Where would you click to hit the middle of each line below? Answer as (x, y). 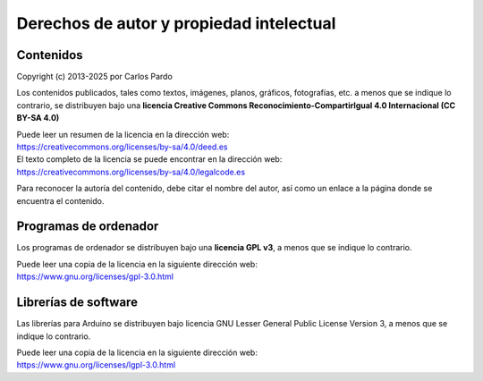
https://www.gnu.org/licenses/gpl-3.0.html (95, 276)
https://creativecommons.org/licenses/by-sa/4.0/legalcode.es (131, 172)
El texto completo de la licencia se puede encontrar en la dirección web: (149, 159)
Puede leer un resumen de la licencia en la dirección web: (123, 134)
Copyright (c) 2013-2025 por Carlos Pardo (95, 77)
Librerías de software (77, 303)
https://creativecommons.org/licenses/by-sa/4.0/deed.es (122, 147)
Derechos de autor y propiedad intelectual (176, 23)
